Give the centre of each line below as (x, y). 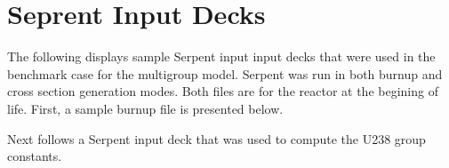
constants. (35, 156)
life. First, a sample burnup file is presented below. (145, 108)
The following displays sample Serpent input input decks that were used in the (221, 56)
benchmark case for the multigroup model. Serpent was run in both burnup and (225, 73)
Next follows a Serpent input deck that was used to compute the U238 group (216, 138)
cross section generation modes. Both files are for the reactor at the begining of (223, 91)
